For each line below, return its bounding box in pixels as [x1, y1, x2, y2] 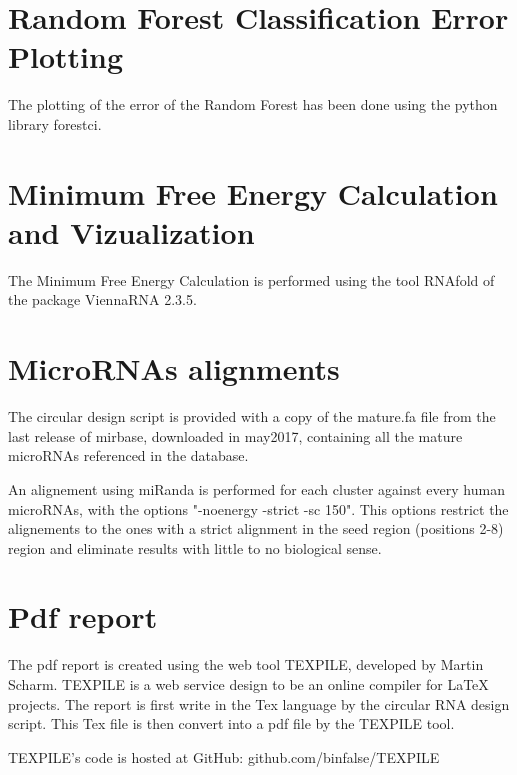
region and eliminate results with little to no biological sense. [8, 537, 382, 558]
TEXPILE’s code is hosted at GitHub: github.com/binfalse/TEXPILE [8, 746, 440, 767]
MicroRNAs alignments [8, 348, 340, 389]
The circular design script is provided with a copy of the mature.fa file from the [8, 406, 496, 427]
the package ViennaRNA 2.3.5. [8, 289, 197, 310]
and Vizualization [8, 211, 255, 252]
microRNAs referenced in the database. [8, 445, 249, 466]
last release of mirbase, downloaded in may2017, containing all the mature [8, 425, 463, 446]
